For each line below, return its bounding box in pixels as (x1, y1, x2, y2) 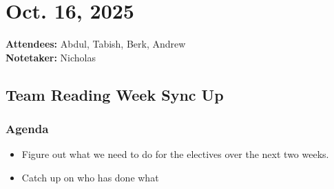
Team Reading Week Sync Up (6, 83, 224, 105)
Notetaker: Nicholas (6, 50, 96, 64)
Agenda (6, 120, 49, 137)
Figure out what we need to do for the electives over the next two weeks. (21, 147, 329, 161)
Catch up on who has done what (21, 170, 159, 184)
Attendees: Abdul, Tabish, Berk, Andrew (6, 37, 186, 51)
